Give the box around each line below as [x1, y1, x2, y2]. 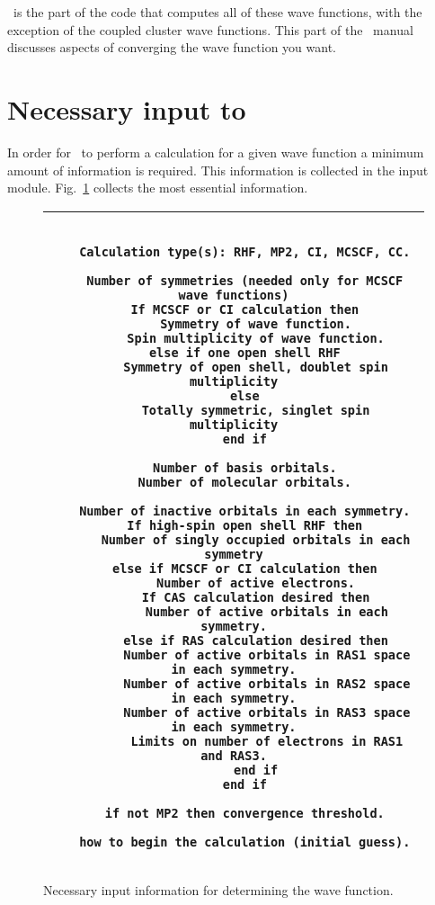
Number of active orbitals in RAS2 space [123, 676, 411, 691]
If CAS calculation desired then [141, 589, 370, 605]
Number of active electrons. [156, 575, 356, 590]
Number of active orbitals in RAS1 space [123, 647, 411, 662]
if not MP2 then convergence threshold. [104, 805, 385, 820]
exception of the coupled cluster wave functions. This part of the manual [7, 20, 413, 39]
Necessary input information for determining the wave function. [43, 880, 394, 899]
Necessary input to [7, 90, 246, 127]
